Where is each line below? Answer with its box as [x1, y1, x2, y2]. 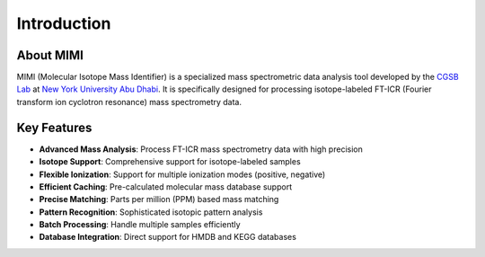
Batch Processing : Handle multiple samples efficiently [39, 219, 242, 230]
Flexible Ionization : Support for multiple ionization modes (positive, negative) [39, 169, 326, 180]
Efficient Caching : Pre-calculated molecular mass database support [39, 181, 292, 192]
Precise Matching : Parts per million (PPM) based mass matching [39, 194, 279, 205]
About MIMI [16, 48, 84, 63]
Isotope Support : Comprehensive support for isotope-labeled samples [39, 156, 301, 167]
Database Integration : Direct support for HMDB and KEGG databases [39, 232, 296, 243]
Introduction [16, 13, 111, 33]
